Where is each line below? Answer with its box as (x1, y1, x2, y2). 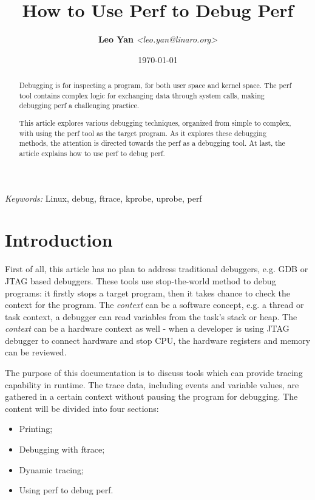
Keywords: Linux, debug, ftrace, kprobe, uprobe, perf (5, 191, 202, 204)
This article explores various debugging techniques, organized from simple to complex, (19, 117, 291, 128)
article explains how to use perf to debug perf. (19, 148, 165, 158)
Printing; (19, 422, 53, 435)
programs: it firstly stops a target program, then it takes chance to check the (5, 286, 290, 299)
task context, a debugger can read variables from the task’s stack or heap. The (5, 310, 297, 323)
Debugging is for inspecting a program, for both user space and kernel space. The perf (19, 80, 292, 91)
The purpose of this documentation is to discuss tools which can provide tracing (5, 366, 303, 379)
